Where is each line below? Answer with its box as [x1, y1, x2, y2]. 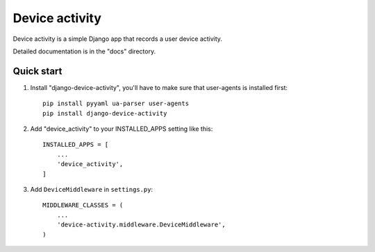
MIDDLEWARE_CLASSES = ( [42, 201, 124, 209]
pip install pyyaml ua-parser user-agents [42, 100, 190, 107]
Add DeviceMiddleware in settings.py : [30, 185, 153, 193]
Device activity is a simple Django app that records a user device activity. [12, 35, 222, 43]
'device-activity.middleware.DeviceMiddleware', [56, 221, 226, 228]
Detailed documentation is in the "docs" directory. [12, 47, 156, 55]
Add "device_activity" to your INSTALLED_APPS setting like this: [30, 125, 213, 133]
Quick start [12, 65, 62, 77]
